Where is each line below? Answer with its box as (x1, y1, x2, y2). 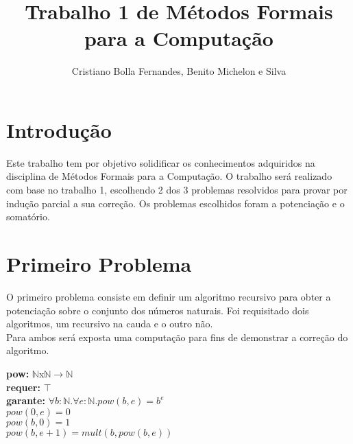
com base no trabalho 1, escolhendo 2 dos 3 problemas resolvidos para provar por (6, 183, 348, 197)
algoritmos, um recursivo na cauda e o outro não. (6, 316, 213, 331)
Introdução (6, 115, 112, 143)
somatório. (6, 209, 50, 224)
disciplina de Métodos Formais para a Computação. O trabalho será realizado (6, 169, 332, 183)
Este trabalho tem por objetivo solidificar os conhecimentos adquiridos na (6, 155, 315, 170)
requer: (6, 379, 40, 394)
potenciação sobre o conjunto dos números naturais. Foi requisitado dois (6, 303, 309, 317)
